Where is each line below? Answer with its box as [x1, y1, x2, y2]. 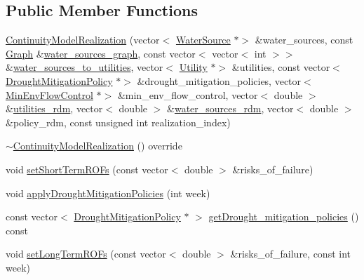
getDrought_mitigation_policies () [208, 209, 359, 224]
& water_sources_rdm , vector [167, 101, 294, 116]
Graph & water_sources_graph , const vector [6, 46, 196, 60]
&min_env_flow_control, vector [117, 87, 258, 102]
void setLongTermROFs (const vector [6, 246, 166, 261]
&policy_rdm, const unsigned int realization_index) [6, 114, 231, 129]
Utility [179, 60, 208, 74]
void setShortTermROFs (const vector [6, 161, 168, 176]
